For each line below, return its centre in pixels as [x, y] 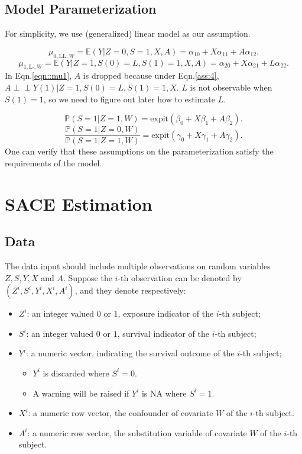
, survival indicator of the [163, 333]
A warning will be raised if [81, 393]
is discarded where [76, 373]
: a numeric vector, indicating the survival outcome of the [130, 353]
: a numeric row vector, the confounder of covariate [121, 413]
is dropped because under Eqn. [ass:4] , [151, 75]
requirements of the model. [53, 162]
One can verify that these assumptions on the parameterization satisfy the [139, 151]
